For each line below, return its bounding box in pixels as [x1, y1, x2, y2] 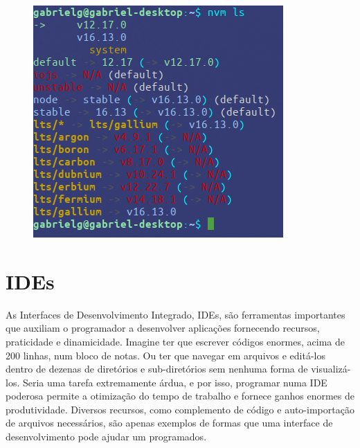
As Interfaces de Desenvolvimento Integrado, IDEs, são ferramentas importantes [6, 307, 345, 321]
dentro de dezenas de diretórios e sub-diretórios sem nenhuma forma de [6, 361, 308, 376]
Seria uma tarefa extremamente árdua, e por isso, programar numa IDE [22, 375, 327, 389]
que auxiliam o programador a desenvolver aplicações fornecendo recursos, [6, 321, 320, 335]
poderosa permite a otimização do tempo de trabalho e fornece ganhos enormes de [6, 388, 354, 403]
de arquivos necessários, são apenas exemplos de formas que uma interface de [6, 415, 333, 430]
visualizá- [311, 361, 351, 376]
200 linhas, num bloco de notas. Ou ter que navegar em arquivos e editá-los [6, 348, 326, 362]
